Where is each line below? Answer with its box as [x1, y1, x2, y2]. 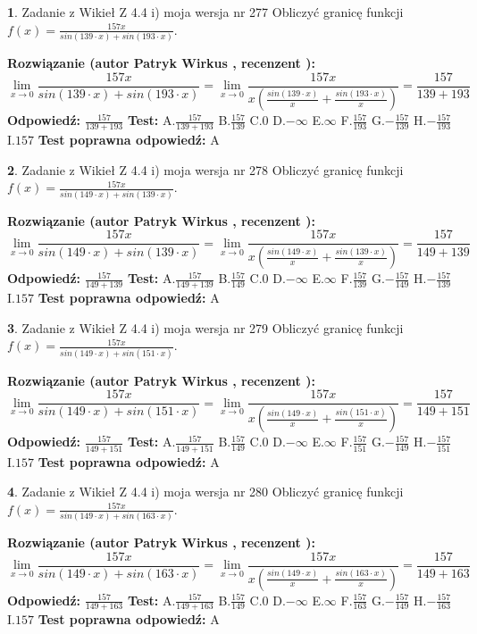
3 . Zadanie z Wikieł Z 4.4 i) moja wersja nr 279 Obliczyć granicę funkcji [7, 318, 404, 337]
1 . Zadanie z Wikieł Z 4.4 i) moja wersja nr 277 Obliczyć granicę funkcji [7, 3, 404, 21]
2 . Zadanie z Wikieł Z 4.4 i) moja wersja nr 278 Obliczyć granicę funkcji [7, 160, 404, 179]
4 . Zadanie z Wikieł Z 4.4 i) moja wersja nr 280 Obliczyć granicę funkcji [7, 482, 404, 501]
